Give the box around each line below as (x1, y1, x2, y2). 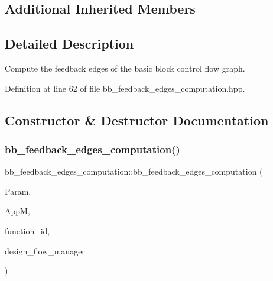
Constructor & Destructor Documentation (5, 111, 269, 129)
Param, (5, 185, 31, 197)
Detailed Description (5, 34, 134, 53)
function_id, (5, 224, 50, 237)
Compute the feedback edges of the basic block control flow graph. (5, 62, 245, 74)
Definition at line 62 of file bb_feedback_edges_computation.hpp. (5, 82, 245, 94)
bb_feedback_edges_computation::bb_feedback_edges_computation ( (5, 165, 263, 177)
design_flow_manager (5, 244, 85, 257)
